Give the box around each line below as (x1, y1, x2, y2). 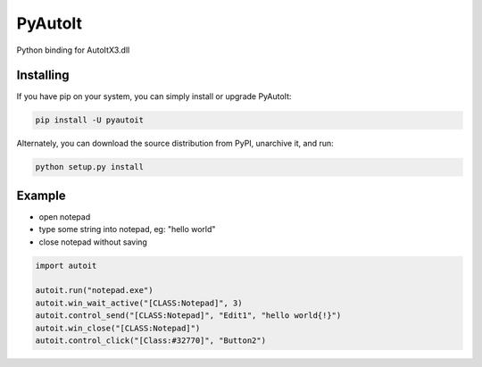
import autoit (35, 260, 97, 271)
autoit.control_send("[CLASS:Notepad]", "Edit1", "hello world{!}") (35, 311, 342, 321)
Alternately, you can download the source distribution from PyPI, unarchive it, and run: (16, 138, 334, 149)
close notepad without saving (38, 237, 147, 247)
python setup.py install (35, 162, 145, 172)
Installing (16, 68, 71, 83)
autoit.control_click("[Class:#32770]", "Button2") (35, 336, 267, 346)
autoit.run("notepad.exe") (35, 286, 154, 296)
